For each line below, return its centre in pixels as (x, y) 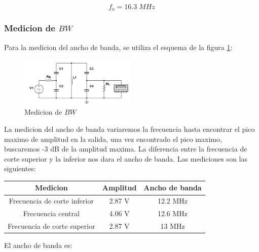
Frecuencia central (51, 213)
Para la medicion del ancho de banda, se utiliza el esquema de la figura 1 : (118, 47)
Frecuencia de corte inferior (51, 201)
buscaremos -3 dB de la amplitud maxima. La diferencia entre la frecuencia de (126, 149)
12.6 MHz (173, 213)
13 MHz (173, 226)
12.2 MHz (173, 201)
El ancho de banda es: (38, 245)
